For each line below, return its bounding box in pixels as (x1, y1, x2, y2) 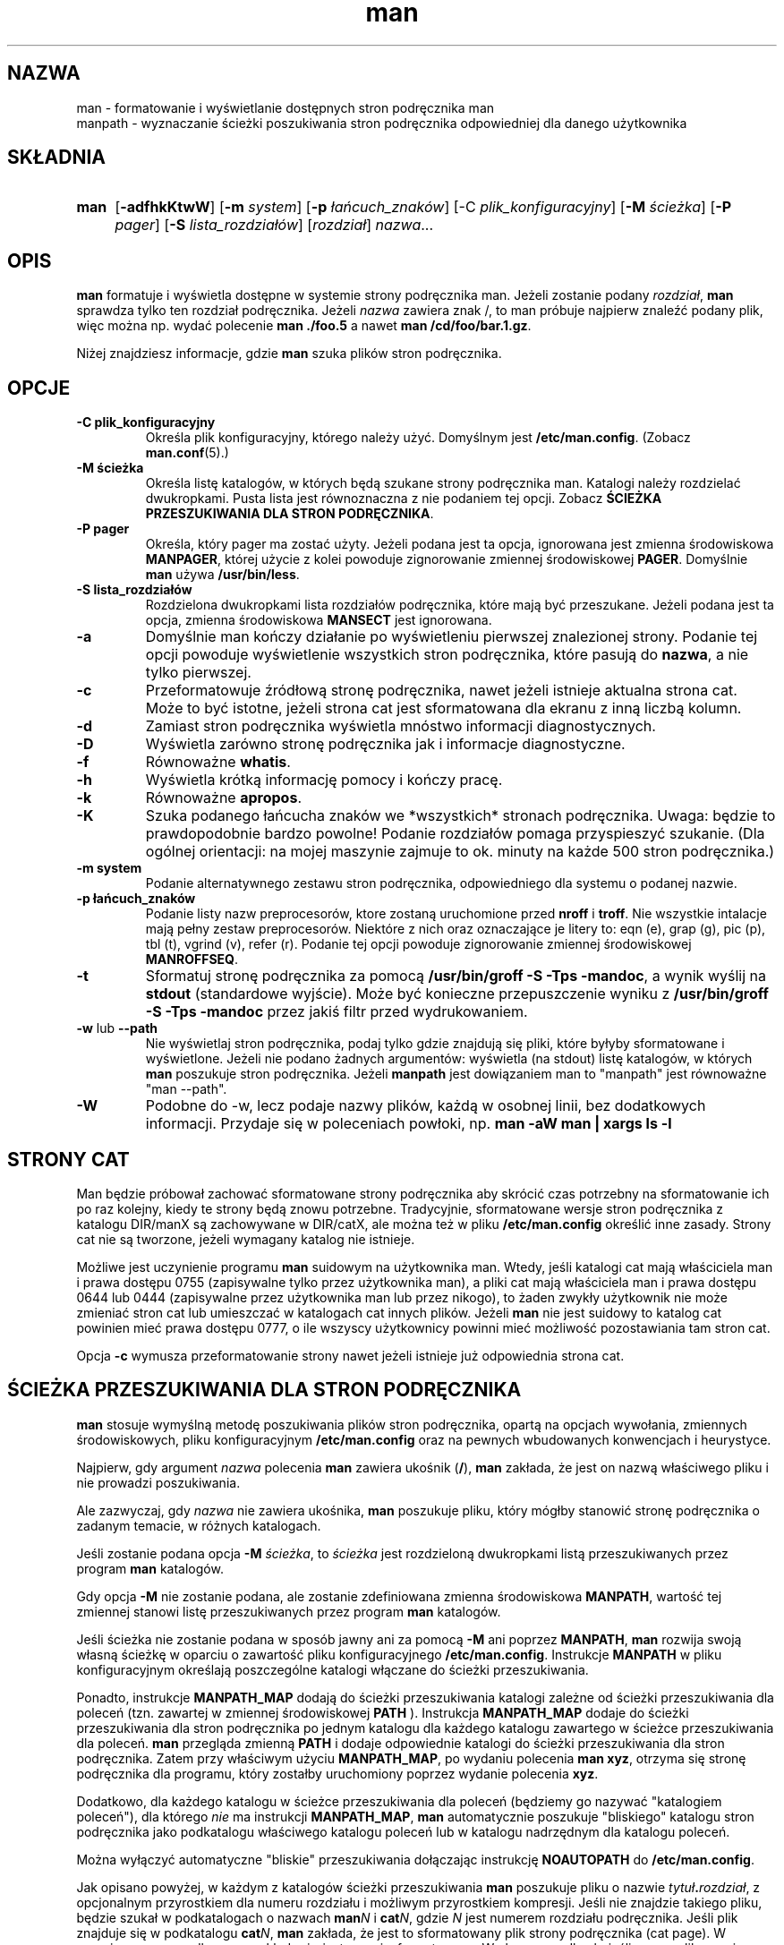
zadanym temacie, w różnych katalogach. (76, 1517, 321, 1533)
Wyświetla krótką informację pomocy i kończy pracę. (145, 771, 503, 789)
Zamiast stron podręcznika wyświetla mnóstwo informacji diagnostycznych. (145, 717, 656, 736)
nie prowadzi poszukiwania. (76, 1474, 241, 1490)
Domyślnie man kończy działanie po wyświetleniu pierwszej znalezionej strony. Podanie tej (145, 627, 758, 646)
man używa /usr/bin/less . (145, 567, 300, 583)
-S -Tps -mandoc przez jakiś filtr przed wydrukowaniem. (145, 1002, 528, 1021)
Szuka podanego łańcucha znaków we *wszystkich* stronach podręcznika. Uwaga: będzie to (145, 806, 776, 825)
